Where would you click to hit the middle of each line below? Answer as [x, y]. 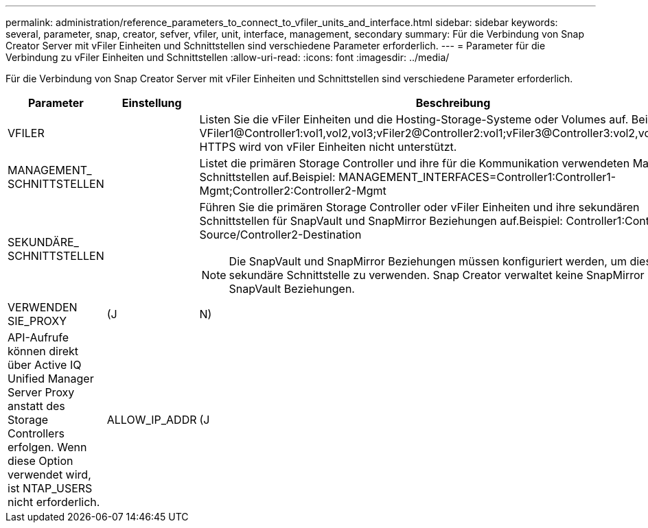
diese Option [40, 461]
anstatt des [36, 406]
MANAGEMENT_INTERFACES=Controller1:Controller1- [477, 177]
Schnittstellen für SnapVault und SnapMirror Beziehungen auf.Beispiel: [381, 221]
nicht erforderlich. [54, 502]
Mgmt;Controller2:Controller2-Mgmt [293, 191]
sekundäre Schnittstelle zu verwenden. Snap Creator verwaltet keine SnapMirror [437, 275]
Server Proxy [41, 392]
